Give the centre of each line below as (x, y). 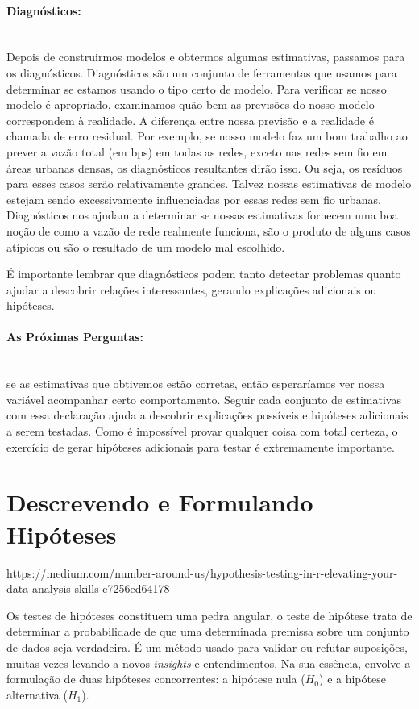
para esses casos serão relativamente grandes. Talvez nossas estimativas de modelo (209, 184)
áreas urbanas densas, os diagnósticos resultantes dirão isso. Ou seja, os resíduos (205, 167)
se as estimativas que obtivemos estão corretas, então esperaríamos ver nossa (196, 384)
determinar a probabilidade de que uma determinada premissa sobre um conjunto (208, 631)
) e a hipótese (353, 679)
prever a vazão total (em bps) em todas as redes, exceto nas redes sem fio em (197, 151)
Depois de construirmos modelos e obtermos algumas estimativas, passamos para (206, 57)
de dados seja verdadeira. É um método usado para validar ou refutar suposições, (207, 646)
